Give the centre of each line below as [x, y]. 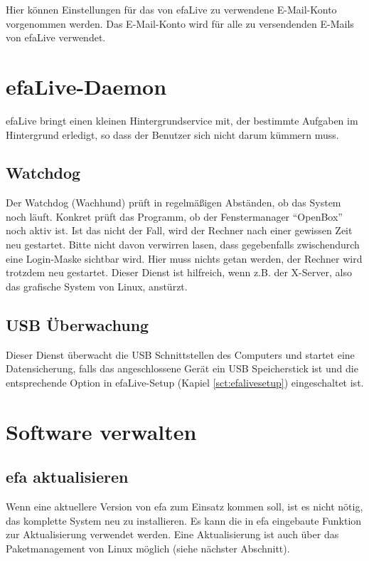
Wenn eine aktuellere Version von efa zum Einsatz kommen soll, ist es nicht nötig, [184, 507]
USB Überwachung [77, 324]
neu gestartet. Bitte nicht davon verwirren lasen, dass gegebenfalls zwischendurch [183, 245]
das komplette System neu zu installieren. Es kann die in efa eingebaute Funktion [184, 520]
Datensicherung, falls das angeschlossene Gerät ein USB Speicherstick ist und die [182, 368]
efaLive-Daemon [86, 86]
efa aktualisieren [67, 477]
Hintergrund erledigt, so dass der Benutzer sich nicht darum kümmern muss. [172, 134]
